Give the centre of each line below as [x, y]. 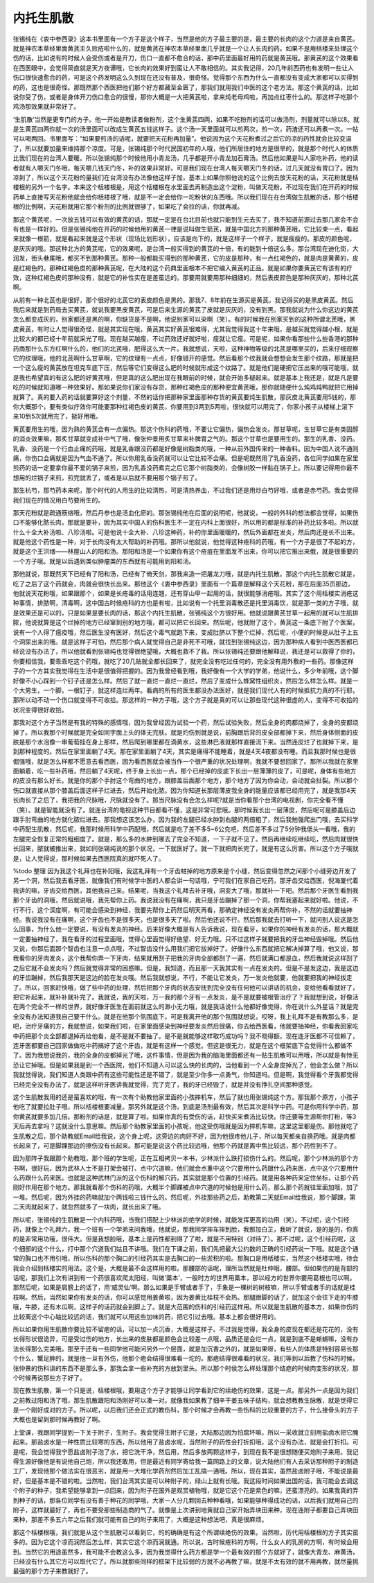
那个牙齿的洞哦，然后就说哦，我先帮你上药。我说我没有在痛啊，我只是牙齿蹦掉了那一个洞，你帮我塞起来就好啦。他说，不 [186, 900]
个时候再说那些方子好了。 [49, 1378]
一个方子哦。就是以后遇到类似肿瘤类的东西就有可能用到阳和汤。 [104, 561]
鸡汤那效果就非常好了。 [46, 107]
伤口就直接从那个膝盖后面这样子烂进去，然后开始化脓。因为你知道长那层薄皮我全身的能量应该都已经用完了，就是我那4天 [185, 790]
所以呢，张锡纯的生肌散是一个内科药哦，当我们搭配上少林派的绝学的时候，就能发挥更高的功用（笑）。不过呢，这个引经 [181, 1219]
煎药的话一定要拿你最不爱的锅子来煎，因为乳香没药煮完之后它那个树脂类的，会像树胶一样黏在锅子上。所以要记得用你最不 [186, 468]
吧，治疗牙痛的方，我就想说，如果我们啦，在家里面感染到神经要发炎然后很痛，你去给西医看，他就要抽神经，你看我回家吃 [186, 1026]
